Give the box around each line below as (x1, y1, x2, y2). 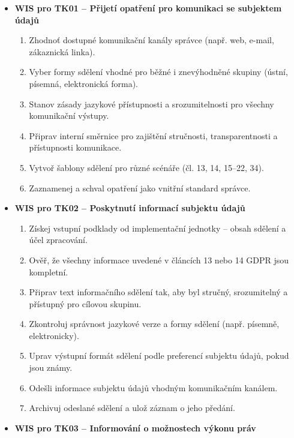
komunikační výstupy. (29, 109, 109, 122)
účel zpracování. (29, 233, 88, 246)
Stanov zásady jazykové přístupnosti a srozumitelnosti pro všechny (29, 97, 274, 110)
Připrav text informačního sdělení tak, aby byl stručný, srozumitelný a (29, 286, 288, 298)
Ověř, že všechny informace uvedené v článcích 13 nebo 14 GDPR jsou (29, 253, 289, 266)
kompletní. (29, 265, 68, 278)
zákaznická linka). (29, 45, 95, 58)
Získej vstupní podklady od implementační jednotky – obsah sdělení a (29, 221, 286, 234)
